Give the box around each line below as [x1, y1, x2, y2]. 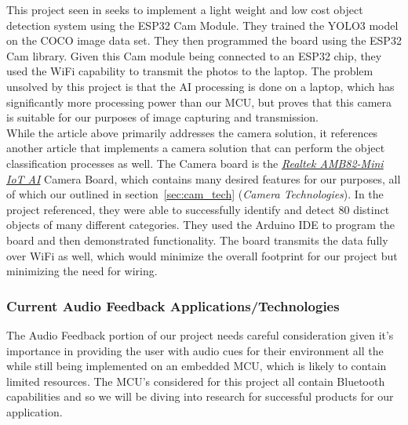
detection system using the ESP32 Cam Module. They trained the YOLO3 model [6, 16, 399, 33]
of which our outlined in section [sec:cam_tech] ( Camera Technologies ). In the [6, 186, 384, 202]
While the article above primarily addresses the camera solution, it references [6, 124, 378, 140]
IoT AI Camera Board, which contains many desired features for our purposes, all [6, 170, 401, 187]
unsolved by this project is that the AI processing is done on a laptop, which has [6, 78, 395, 94]
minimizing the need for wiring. [6, 263, 158, 279]
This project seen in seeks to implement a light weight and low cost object [6, 2, 363, 17]
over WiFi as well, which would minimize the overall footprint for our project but [6, 247, 398, 263]
